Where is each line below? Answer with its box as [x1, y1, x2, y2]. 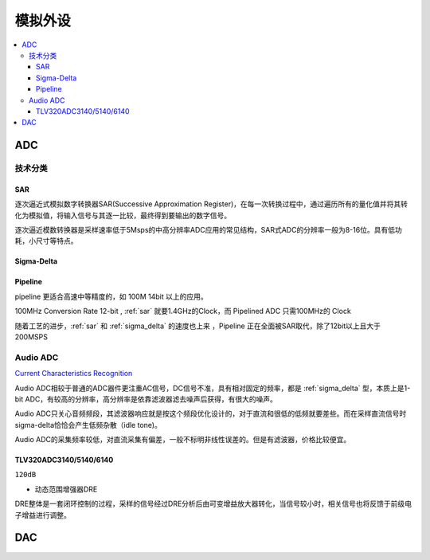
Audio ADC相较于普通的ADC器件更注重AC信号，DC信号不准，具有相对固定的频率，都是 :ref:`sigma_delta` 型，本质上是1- [14, 383, 411, 393]
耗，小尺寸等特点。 [14, 236, 78, 246]
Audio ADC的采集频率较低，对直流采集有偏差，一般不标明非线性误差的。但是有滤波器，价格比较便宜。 [14, 435, 351, 444]
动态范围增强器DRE [34, 484, 98, 494]
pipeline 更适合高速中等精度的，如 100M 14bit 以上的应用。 [14, 292, 208, 301]
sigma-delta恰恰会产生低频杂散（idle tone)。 [14, 420, 162, 429]
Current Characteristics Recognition [14, 369, 133, 378]
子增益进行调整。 [14, 510, 71, 519]
